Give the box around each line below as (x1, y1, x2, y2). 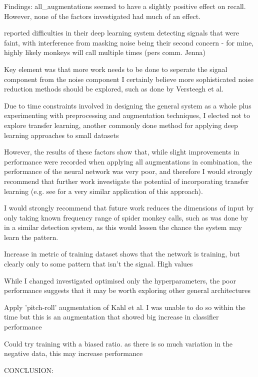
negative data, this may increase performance (4, 348, 143, 358)
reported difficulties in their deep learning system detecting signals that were (4, 27, 239, 38)
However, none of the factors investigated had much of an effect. (4, 10, 200, 21)
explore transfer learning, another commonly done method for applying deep (4, 119, 238, 130)
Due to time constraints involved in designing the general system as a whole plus (4, 100, 251, 110)
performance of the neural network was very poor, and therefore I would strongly (4, 166, 252, 176)
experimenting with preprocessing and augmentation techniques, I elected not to (4, 110, 250, 120)
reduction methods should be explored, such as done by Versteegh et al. (4, 83, 224, 94)
